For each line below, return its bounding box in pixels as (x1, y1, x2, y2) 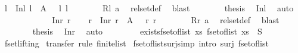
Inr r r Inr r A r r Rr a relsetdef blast (52, 13, 280, 26)
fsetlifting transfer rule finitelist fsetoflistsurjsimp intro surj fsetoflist (4, 36, 269, 49)
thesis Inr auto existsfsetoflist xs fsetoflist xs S (32, 25, 262, 38)
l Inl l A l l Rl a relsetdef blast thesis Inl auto (4, 2, 294, 14)
